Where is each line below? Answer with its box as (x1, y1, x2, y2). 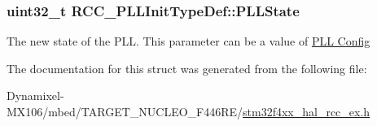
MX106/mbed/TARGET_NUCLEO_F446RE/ (7, 103, 243, 119)
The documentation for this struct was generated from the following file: (7, 59, 367, 76)
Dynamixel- (7, 87, 64, 104)
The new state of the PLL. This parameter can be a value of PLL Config (7, 33, 370, 50)
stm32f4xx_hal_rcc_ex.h (243, 103, 370, 119)
